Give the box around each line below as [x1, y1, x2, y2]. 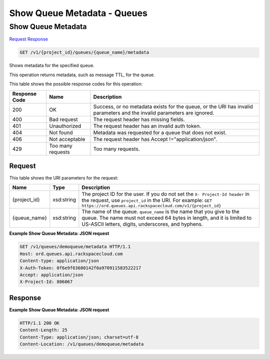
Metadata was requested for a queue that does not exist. [93, 129, 227, 136]
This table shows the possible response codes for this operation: [9, 81, 143, 87]
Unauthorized [49, 122, 81, 129]
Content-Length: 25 [19, 327, 67, 333]
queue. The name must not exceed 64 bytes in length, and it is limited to [81, 215, 252, 222]
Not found [49, 129, 73, 136]
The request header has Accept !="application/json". [93, 135, 217, 142]
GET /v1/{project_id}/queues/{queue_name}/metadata [19, 50, 149, 55]
